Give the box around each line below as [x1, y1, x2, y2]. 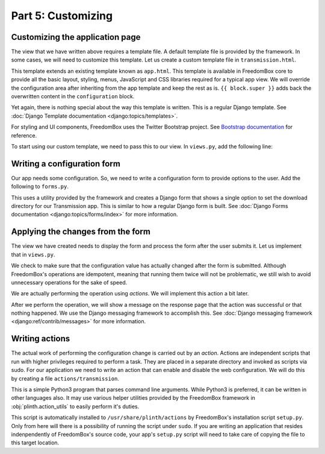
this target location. [11, 439, 60, 446]
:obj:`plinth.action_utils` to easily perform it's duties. [11, 403, 140, 410]
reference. [11, 131, 37, 139]
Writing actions [11, 333, 70, 344]
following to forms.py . [11, 183, 69, 190]
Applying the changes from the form [11, 227, 150, 237]
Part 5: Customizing [11, 9, 113, 22]
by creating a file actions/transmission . [11, 374, 120, 382]
